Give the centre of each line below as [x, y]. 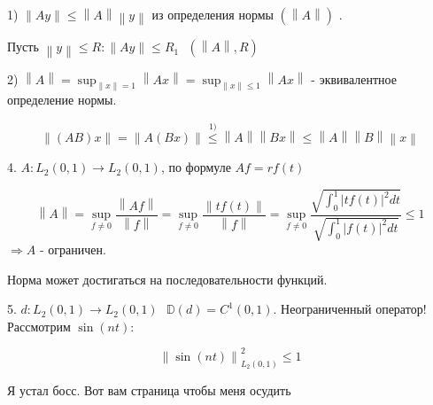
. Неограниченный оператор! [350, 309]
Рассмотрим [39, 326]
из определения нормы [213, 14]
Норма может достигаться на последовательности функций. [167, 279]
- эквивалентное [354, 78]
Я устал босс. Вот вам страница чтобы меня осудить [149, 389]
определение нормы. [62, 100]
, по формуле [196, 167]
